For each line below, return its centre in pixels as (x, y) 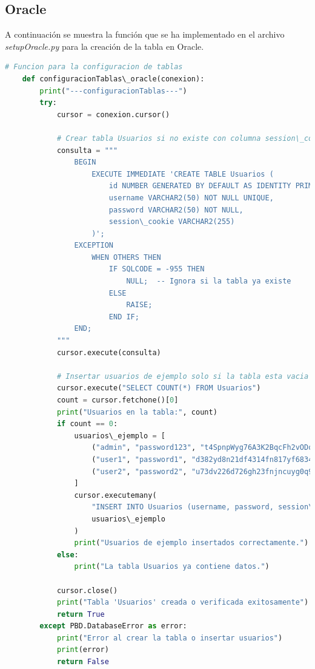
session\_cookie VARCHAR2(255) (172, 222)
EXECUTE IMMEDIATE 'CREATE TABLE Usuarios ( (183, 174)
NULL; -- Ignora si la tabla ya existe (209, 281)
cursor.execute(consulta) (109, 352)
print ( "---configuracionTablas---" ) (113, 91)
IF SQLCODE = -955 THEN (157, 269)
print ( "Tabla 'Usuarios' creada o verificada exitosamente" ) (183, 603)
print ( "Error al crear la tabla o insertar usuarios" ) (170, 638)
